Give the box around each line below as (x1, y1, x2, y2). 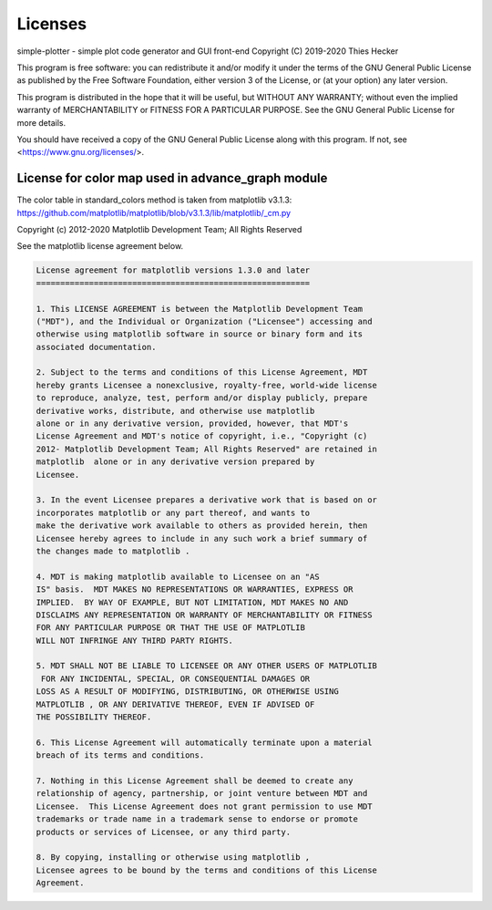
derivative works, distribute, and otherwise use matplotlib (36, 406, 315, 416)
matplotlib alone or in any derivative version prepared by (36, 457, 315, 467)
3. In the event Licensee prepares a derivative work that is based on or (36, 495, 378, 505)
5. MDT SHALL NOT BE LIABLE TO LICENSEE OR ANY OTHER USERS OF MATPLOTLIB (36, 661, 378, 671)
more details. (16, 117, 67, 128)
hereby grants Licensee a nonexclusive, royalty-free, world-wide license (36, 379, 378, 390)
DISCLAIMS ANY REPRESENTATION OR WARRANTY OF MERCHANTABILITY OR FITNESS (36, 609, 373, 620)
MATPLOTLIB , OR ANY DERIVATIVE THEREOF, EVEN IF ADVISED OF (36, 698, 315, 709)
